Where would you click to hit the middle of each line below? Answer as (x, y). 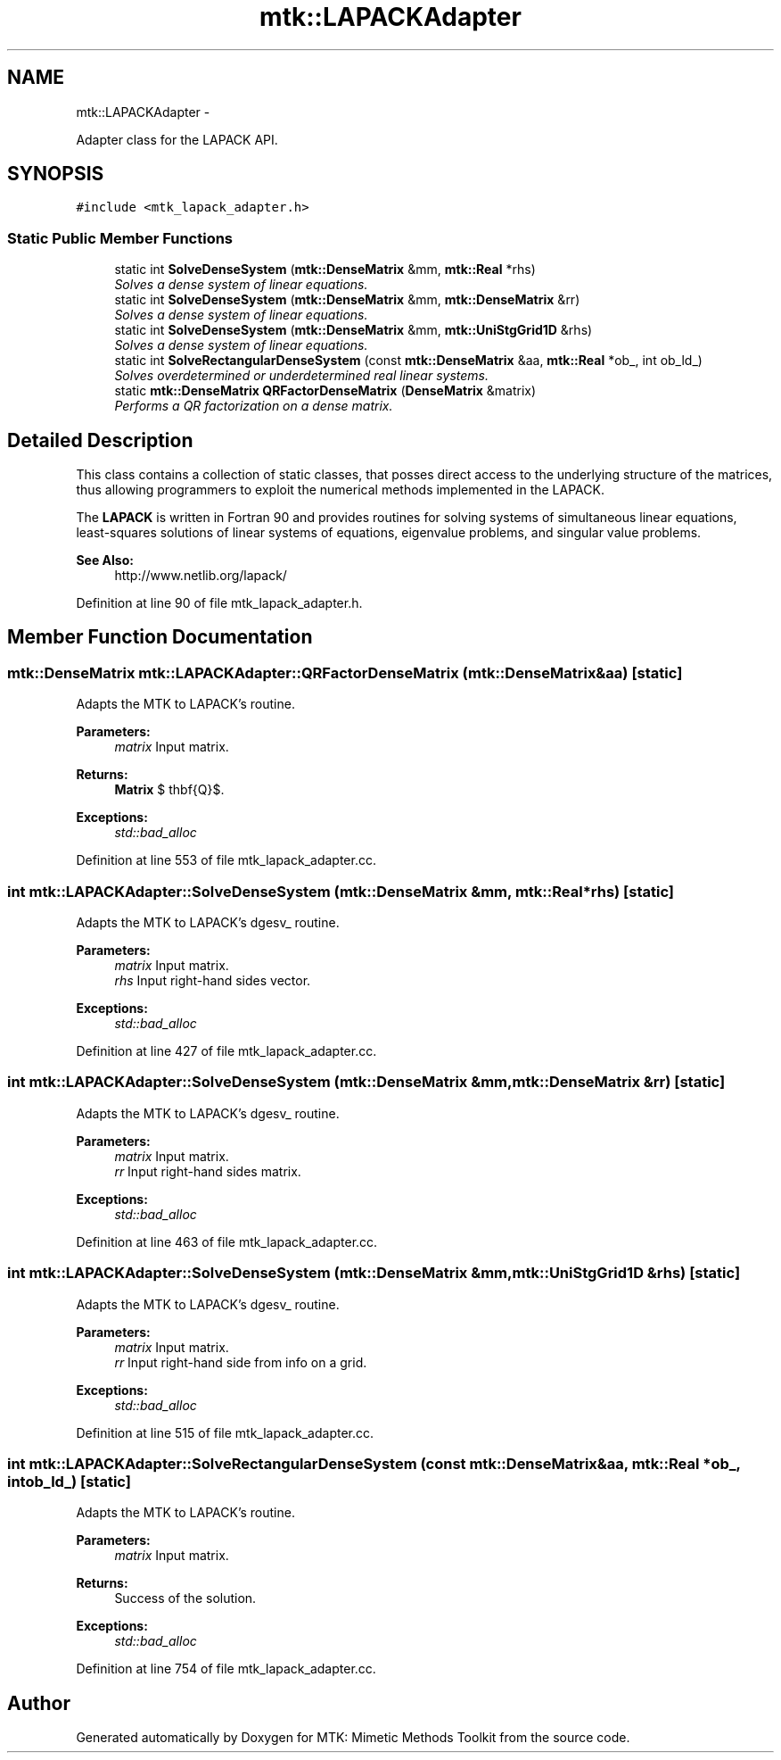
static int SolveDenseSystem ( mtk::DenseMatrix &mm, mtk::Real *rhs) (325, 270)
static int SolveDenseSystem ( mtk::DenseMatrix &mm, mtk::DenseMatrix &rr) (347, 300)
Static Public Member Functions (120, 238)
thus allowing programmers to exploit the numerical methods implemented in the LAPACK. (340, 490)
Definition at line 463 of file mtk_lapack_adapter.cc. (227, 1241)
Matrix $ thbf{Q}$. (169, 790)
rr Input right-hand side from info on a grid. (241, 1362)
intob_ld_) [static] (69, 1481)
